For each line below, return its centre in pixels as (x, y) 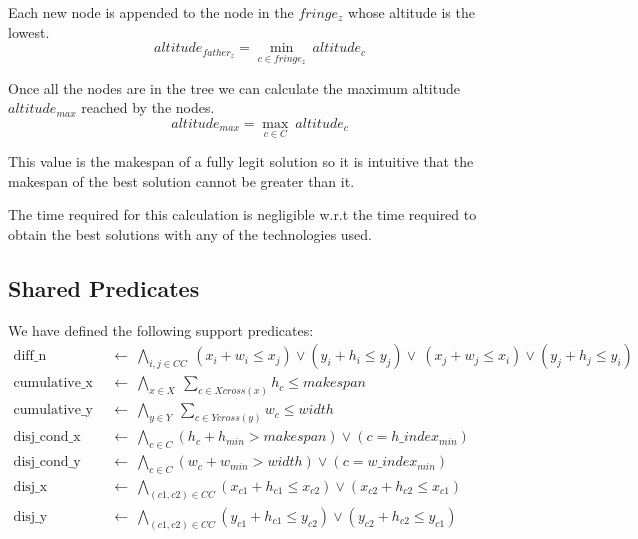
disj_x (30, 486)
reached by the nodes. (148, 107)
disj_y (30, 516)
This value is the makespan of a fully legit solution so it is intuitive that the (241, 161)
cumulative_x (53, 383)
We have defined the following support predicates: (161, 329)
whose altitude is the (411, 12)
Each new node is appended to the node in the (151, 12)
